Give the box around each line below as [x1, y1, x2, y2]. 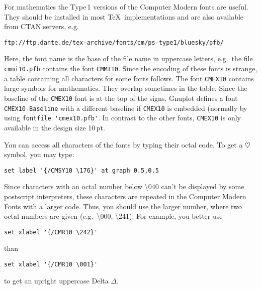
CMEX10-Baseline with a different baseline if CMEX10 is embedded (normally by [4, 102, 247, 113]
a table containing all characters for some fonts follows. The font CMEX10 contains [4, 73, 254, 83]
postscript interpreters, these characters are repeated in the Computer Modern [4, 191, 246, 201]
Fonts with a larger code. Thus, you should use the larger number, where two [4, 201, 242, 211]
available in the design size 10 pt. [4, 122, 105, 132]
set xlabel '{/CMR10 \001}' [4, 260, 98, 268]
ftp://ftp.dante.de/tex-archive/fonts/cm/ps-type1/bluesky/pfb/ [4, 39, 224, 46]
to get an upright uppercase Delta [4, 275, 109, 285]
